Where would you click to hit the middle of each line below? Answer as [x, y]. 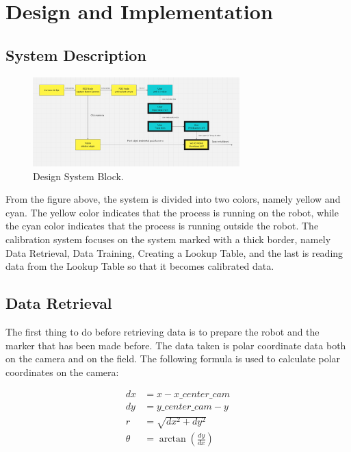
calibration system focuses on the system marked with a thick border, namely [168, 239]
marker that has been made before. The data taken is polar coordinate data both [176, 345]
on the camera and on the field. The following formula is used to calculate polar [173, 359]
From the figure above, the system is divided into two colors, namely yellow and [173, 199]
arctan [172, 439]
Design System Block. [78, 176]
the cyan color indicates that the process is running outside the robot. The [162, 226]
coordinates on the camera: [62, 372]
